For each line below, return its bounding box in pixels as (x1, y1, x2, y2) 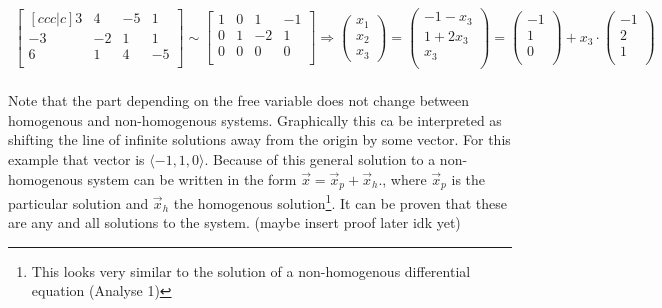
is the (451, 168, 486, 189)
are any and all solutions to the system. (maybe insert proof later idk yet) (8, 212, 461, 233)
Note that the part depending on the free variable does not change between (8, 90, 470, 111)
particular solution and (8, 192, 149, 213)
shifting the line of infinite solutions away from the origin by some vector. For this (8, 129, 511, 150)
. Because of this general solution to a (204, 148, 436, 169)
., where (378, 168, 427, 189)
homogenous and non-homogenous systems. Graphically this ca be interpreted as (8, 109, 502, 130)
